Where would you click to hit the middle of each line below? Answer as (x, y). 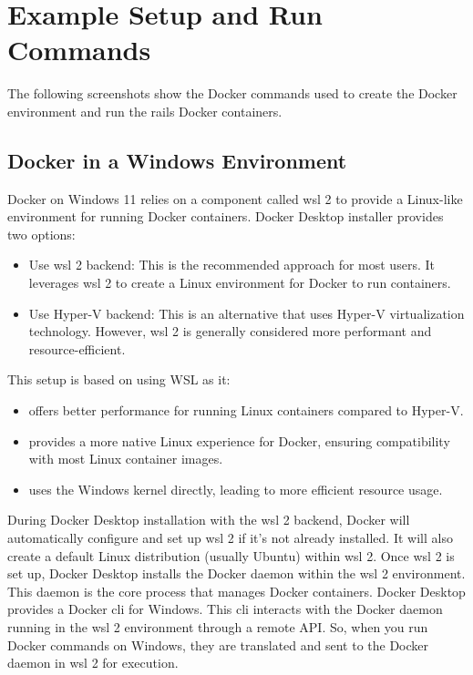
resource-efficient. (77, 348)
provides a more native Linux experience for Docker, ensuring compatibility (239, 440)
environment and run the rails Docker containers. (145, 111)
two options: (41, 234)
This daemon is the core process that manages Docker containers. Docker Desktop (236, 591)
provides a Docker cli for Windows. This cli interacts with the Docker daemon (225, 609)
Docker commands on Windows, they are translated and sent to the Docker (218, 644)
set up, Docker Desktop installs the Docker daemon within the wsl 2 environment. (236, 573)
